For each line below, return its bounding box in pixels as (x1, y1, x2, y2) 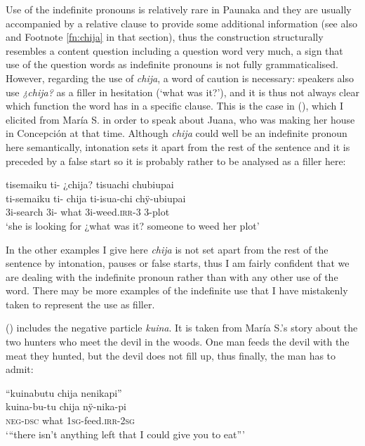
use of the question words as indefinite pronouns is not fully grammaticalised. (6, 57, 338, 72)
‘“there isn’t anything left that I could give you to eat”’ (6, 426, 245, 441)
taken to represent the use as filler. (6, 296, 155, 311)
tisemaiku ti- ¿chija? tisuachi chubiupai (6, 177, 174, 192)
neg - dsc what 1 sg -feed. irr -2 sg (6, 413, 135, 428)
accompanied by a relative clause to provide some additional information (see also (6, 15, 357, 30)
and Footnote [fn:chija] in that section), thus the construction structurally (6, 29, 324, 44)
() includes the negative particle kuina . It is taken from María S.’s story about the (6, 320, 358, 335)
